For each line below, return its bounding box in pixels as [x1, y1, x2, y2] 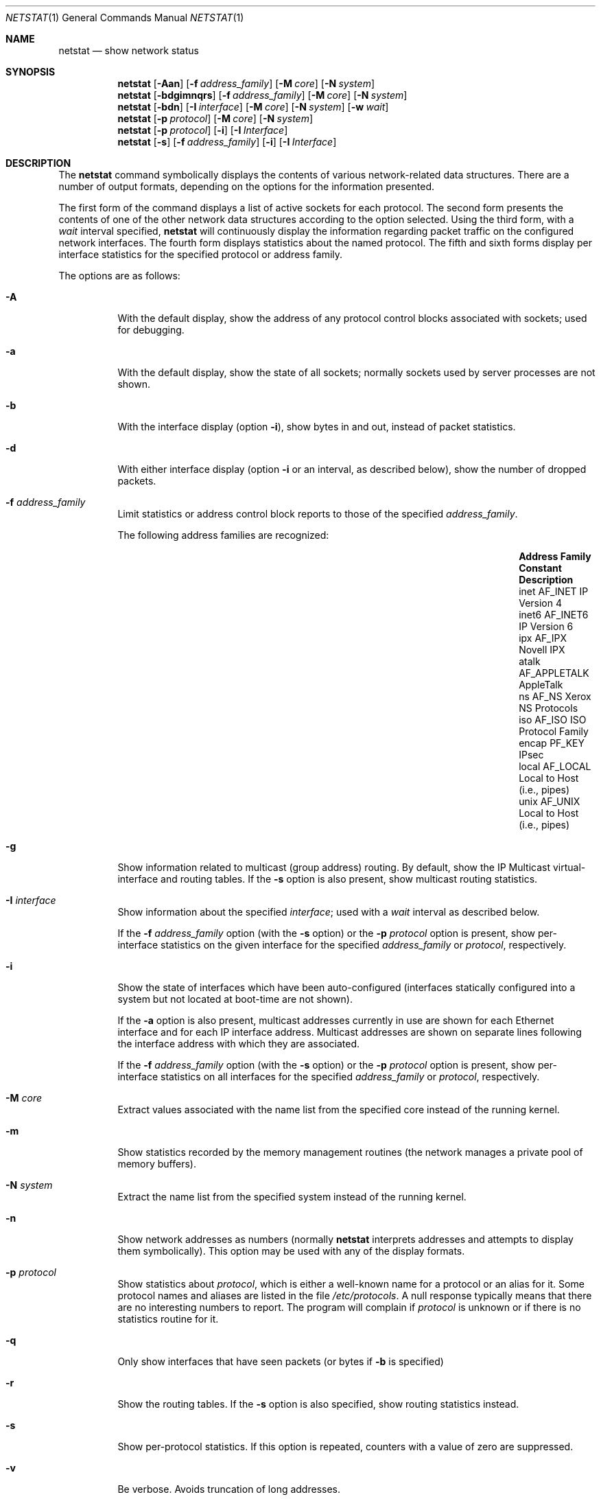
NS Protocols [519, 702, 578, 714]
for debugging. [117, 324, 185, 336]
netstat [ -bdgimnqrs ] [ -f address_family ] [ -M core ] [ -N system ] [117, 89, 408, 101]
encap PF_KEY [519, 737, 585, 749]
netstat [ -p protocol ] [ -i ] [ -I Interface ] [117, 124, 288, 136]
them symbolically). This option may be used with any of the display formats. [117, 1245, 465, 1257]
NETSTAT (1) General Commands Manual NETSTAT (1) [5, 12, 244, 23]
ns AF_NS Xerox [519, 690, 591, 702]
